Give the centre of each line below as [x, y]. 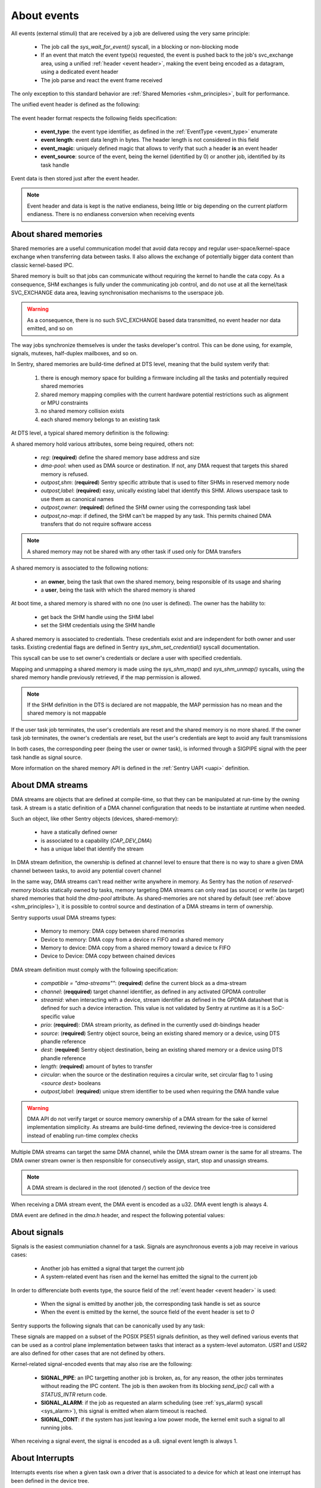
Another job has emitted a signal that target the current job [112, 1268]
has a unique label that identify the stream [92, 849]
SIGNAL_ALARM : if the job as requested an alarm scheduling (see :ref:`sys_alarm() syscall [152, 1402]
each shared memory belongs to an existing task [100, 419]
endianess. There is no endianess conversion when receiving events [111, 214]
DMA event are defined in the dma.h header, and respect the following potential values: [118, 1215]
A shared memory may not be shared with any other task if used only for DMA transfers [134, 551]
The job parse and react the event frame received [102, 80]
